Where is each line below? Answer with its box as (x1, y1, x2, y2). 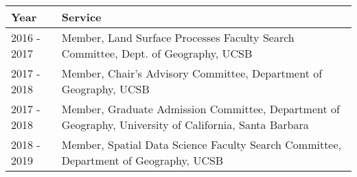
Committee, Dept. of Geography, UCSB (61, 45, 253, 61)
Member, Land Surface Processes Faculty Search (61, 29, 295, 45)
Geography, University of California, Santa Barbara (61, 117, 309, 132)
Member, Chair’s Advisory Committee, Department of (61, 65, 323, 81)
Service (61, 9, 102, 25)
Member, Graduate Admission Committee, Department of (61, 101, 340, 117)
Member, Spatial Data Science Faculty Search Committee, (61, 137, 342, 152)
